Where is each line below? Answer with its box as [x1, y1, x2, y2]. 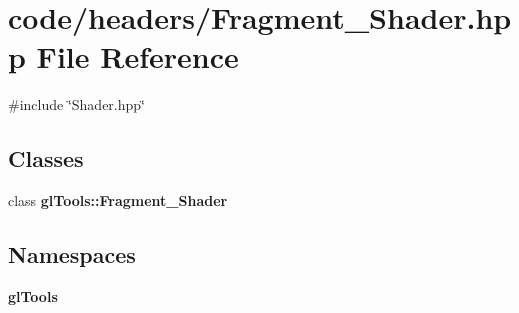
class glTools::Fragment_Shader [8, 190, 228, 211]
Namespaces [8, 239, 136, 270]
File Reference [36, 36, 239, 77]
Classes [8, 143, 84, 174]
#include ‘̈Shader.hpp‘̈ [8, 94, 145, 115]
